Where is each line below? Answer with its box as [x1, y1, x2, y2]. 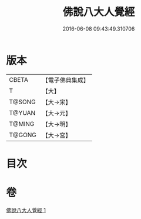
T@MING [9, 120, 35, 128]
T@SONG [9, 98, 36, 106]
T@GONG [9, 131, 36, 139]
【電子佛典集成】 [42, 76, 89, 84]
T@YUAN [9, 108, 36, 117]
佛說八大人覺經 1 [6, 207, 46, 214]
